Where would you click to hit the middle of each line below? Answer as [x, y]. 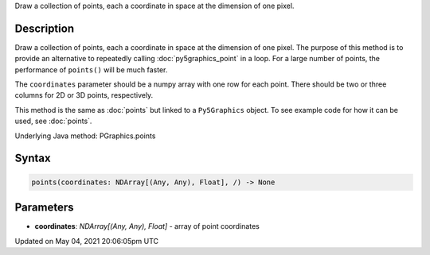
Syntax [33, 158]
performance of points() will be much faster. [91, 70]
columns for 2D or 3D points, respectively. [84, 95]
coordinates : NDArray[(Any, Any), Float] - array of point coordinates [147, 226]
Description [45, 28]
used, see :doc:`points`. [53, 121]
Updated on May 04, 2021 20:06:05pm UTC [87, 241]
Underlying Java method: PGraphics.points [85, 136]
